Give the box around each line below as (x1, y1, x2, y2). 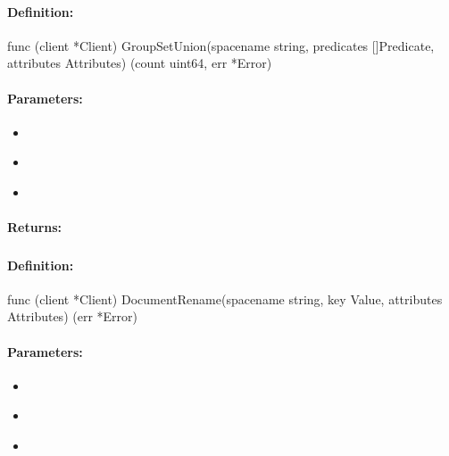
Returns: (7, 218, 62, 236)
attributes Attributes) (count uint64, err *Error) (7, 54, 272, 72)
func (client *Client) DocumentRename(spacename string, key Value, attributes (7, 289, 443, 308)
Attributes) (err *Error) (7, 307, 137, 326)
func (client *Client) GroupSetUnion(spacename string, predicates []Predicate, (7, 36, 435, 54)
